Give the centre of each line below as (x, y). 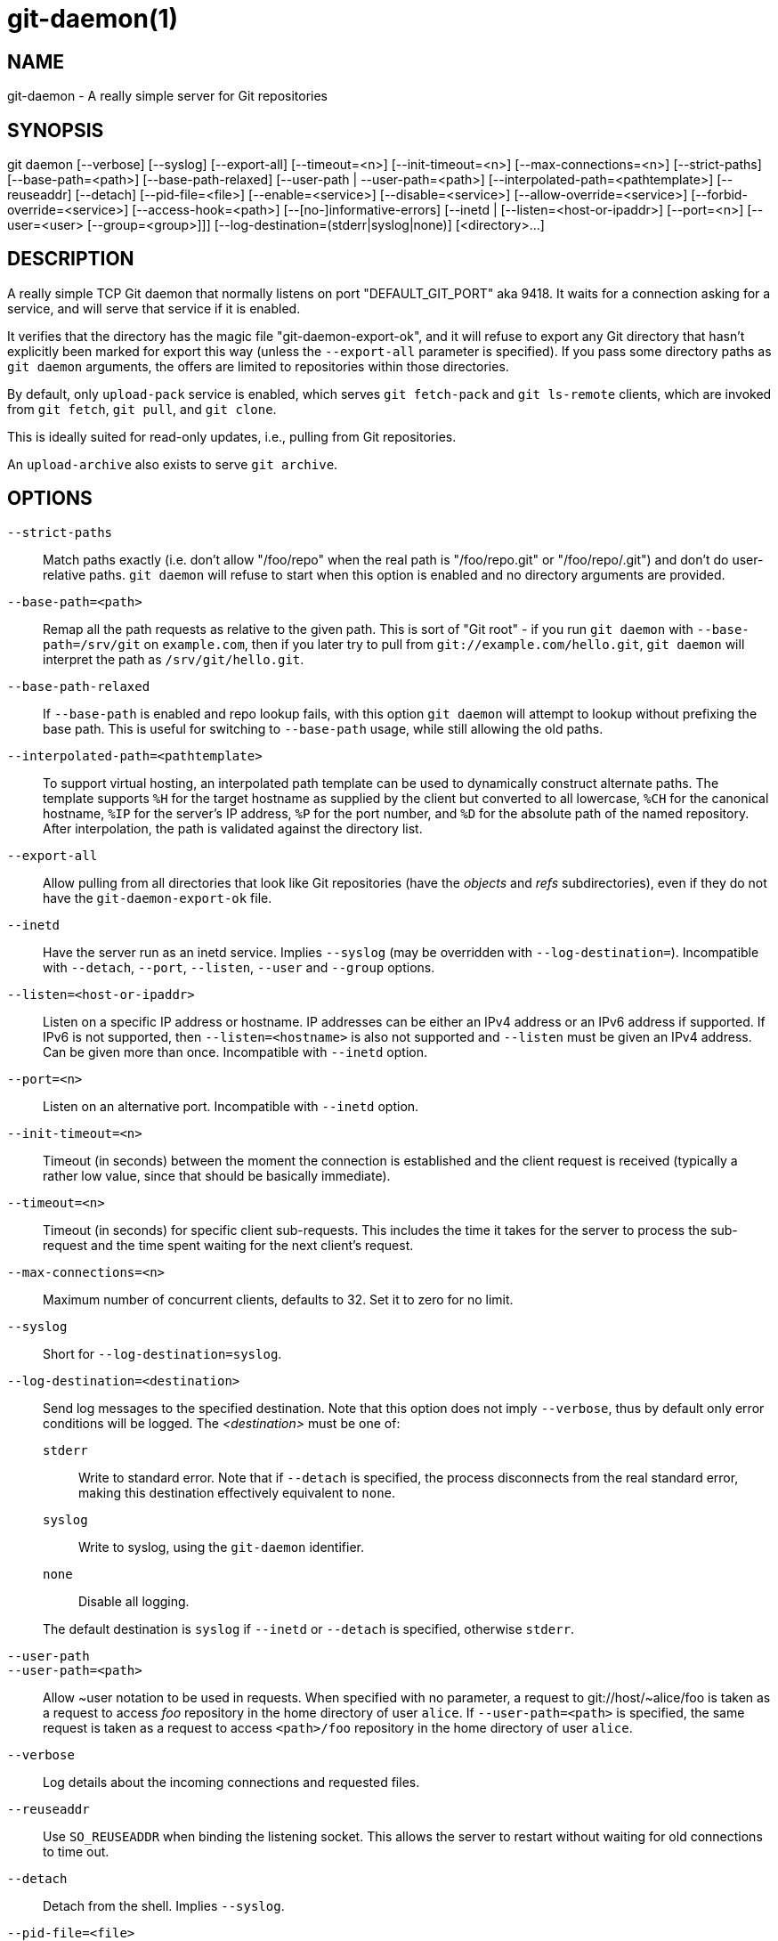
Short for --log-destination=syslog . (162, 1353)
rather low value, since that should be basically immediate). (217, 1175)
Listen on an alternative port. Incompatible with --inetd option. (231, 1106)
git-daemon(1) (93, 19)
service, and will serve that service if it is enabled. (154, 308)
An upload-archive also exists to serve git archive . (173, 464)
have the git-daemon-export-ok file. (158, 897)
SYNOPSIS (56, 130)
